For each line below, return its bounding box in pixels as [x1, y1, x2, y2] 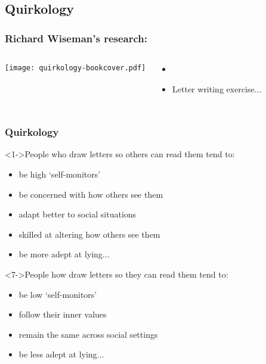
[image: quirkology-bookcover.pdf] [5, 64, 146, 72]
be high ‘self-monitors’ [18, 168, 101, 180]
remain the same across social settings [18, 328, 158, 340]
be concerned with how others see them [18, 188, 163, 200]
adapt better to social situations [18, 208, 137, 220]
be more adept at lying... [18, 248, 110, 260]
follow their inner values [18, 308, 107, 321]
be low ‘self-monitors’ [18, 288, 97, 300]
